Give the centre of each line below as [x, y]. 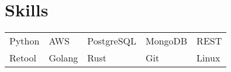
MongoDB [166, 41]
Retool [23, 58]
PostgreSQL [112, 41]
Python [25, 41]
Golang [63, 58]
